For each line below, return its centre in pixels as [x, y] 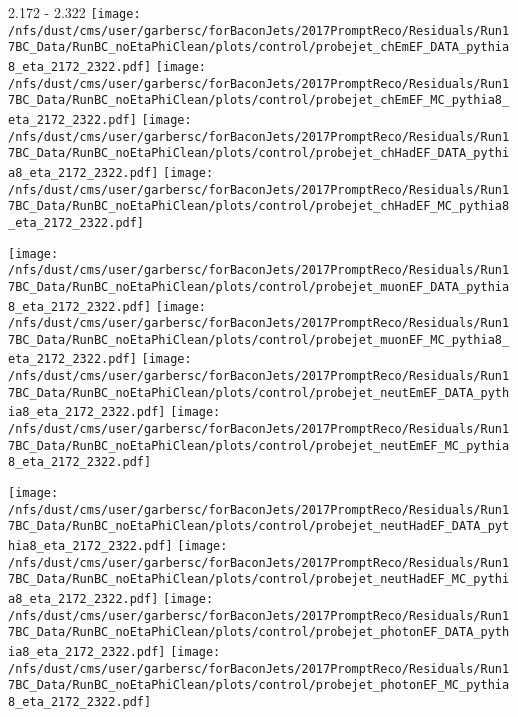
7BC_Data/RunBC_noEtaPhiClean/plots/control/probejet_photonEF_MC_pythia [259, 685]
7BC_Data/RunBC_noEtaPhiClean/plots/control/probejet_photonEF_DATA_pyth [259, 632]
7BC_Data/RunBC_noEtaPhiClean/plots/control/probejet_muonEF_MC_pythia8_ [259, 339]
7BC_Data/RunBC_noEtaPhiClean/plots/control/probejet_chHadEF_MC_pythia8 [259, 206]
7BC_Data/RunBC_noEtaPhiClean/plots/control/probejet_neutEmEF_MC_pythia [259, 445]
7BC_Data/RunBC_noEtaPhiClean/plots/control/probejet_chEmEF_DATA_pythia [259, 47]
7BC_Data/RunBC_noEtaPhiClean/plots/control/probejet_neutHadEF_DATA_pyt [259, 526]
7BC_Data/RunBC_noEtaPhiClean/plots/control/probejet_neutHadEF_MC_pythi [259, 579]
